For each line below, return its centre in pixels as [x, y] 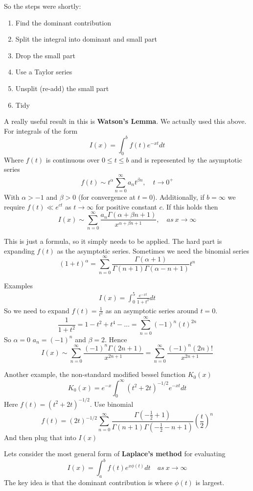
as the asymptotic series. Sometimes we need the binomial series [153, 250]
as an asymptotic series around [152, 310]
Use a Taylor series [44, 72]
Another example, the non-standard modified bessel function [95, 374]
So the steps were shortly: [43, 6]
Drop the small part [45, 55]
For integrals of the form [41, 130]
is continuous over [73, 159]
